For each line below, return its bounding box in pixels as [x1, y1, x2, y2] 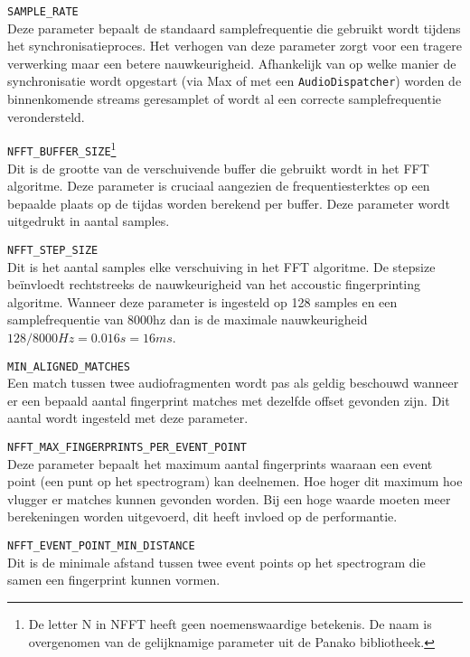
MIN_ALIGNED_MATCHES [7, 360, 131, 373]
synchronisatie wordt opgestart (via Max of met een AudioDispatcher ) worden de [7, 71, 462, 90]
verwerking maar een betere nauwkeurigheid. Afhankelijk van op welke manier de [7, 53, 456, 72]
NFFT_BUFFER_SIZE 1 [7, 138, 117, 158]
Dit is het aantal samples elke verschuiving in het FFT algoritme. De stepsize [7, 257, 436, 276]
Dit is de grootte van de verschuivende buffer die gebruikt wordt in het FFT [7, 158, 429, 177]
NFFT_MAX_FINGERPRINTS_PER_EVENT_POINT [7, 441, 247, 455]
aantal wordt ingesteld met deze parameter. [7, 408, 249, 427]
